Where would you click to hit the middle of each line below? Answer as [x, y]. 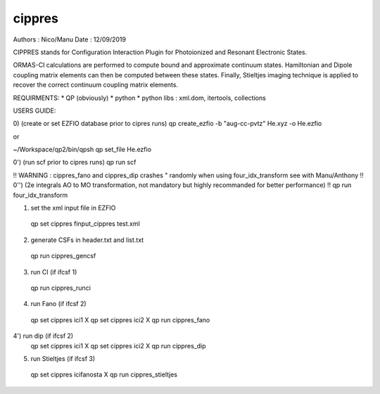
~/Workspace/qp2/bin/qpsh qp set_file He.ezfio [82, 150]
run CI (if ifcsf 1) [54, 272]
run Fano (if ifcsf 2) [59, 304]
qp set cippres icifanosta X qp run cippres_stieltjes [104, 375]
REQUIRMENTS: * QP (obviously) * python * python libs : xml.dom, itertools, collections [140, 98]
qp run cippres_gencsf [63, 256]
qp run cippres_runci [61, 288]
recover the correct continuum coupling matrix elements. [96, 85]
